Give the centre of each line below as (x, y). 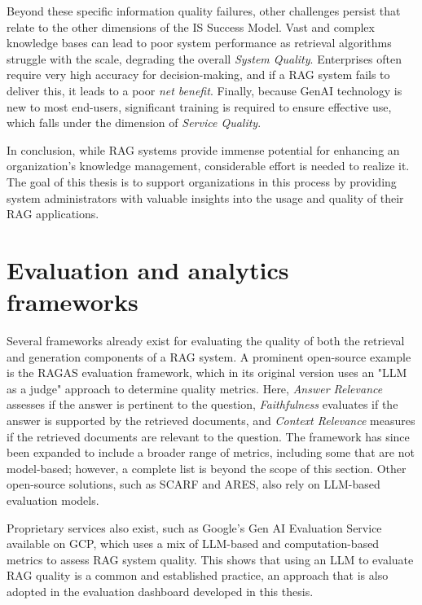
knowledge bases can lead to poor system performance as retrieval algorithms (199, 43)
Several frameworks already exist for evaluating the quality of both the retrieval (206, 341)
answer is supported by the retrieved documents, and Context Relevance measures (211, 420)
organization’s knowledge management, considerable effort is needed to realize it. (208, 166)
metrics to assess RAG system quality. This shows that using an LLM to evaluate (210, 559)
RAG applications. (53, 214)
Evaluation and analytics (148, 269)
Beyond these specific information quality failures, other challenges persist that (204, 11)
